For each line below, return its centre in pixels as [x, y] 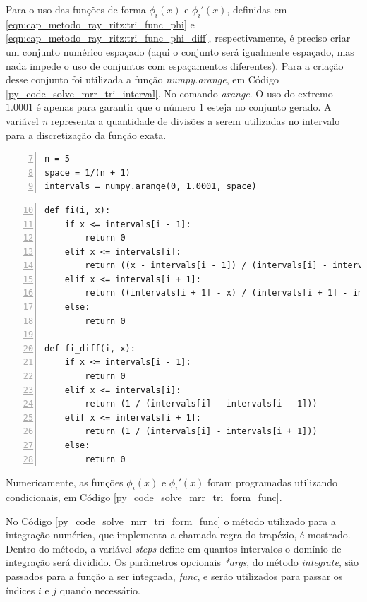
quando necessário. [100, 590]
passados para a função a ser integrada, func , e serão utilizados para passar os [174, 576]
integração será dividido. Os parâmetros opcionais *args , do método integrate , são [182, 562]
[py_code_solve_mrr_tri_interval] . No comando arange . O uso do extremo [169, 93]
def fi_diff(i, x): [90, 348]
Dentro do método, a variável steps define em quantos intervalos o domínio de [174, 548]
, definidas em [257, 9]
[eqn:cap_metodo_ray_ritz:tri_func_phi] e [100, 24]
